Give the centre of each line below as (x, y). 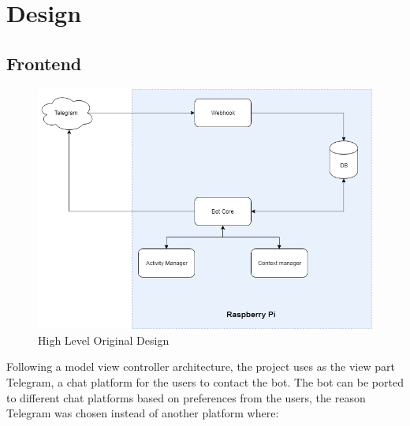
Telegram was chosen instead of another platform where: (143, 413)
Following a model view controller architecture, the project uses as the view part (201, 366)
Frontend (44, 63)
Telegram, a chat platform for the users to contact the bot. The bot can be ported (205, 382)
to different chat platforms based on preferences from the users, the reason (186, 397)
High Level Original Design (104, 340)
